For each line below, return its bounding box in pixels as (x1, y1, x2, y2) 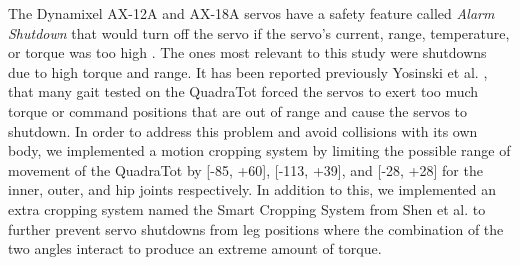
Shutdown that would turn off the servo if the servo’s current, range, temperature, (8, 22, 510, 43)
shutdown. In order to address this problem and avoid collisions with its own (8, 120, 478, 141)
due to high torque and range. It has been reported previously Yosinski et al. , (8, 61, 488, 82)
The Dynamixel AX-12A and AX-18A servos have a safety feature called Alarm (8, 3, 495, 23)
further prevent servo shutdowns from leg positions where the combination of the (8, 218, 504, 239)
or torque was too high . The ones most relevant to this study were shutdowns (8, 42, 487, 63)
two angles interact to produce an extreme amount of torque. (8, 238, 382, 259)
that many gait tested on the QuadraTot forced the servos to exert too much (8, 81, 479, 102)
